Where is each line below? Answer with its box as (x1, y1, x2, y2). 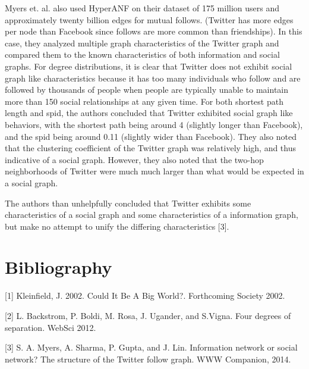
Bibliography (5, 255, 112, 279)
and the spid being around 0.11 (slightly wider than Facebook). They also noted (5, 130, 297, 142)
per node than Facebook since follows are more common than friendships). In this (5, 25, 302, 37)
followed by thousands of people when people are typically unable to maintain (5, 83, 289, 96)
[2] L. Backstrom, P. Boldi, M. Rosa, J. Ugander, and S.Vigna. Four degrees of (5, 309, 291, 321)
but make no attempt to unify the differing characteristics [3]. (5, 220, 229, 232)
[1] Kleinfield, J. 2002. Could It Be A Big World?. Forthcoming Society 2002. (5, 289, 285, 302)
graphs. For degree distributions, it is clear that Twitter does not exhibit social (5, 60, 292, 72)
